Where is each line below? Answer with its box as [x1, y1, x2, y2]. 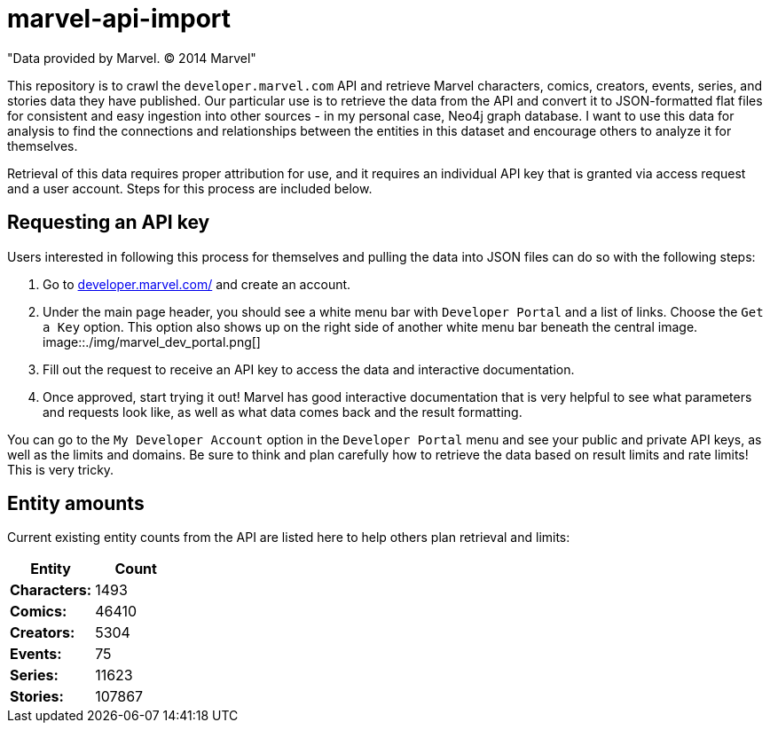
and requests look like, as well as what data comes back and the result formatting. [43, 404, 522, 420]
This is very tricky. [7, 461, 114, 477]
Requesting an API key [7, 211, 210, 234]
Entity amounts [7, 492, 145, 515]
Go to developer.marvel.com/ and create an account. [43, 276, 351, 292]
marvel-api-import [7, 4, 232, 34]
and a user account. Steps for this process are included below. [7, 180, 373, 196]
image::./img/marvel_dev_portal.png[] [43, 334, 261, 349]
